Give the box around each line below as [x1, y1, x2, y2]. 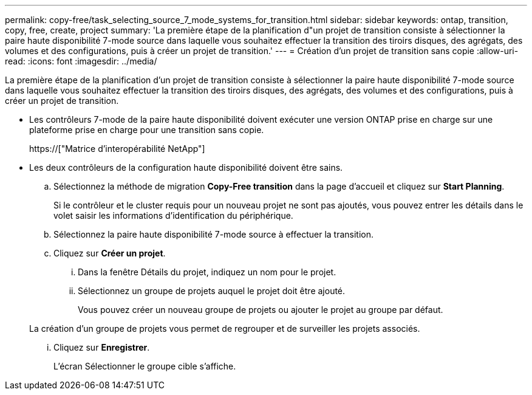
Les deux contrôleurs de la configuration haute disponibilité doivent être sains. [29, 162, 343, 173]
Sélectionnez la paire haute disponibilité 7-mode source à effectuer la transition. [53, 229, 374, 239]
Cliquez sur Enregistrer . [53, 342, 150, 352]
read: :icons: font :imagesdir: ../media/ [5, 56, 157, 66]
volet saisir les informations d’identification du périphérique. [53, 210, 293, 221]
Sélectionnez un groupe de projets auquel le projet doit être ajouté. [78, 286, 346, 296]
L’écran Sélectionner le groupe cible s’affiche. [53, 361, 236, 371]
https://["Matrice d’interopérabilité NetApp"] [29, 143, 205, 154]
